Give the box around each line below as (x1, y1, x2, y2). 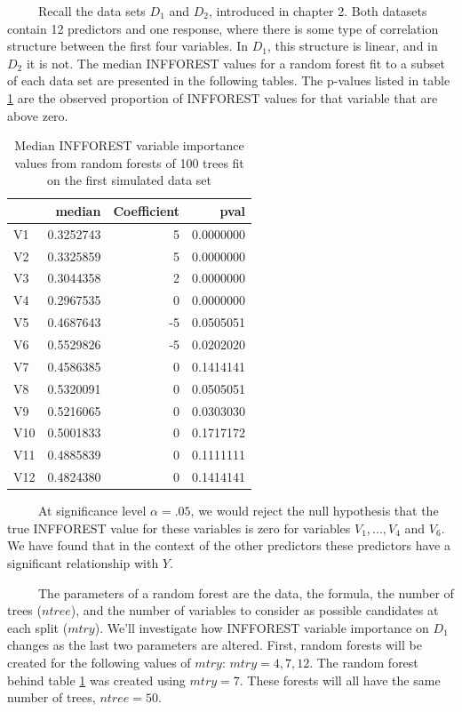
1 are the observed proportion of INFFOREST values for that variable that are (7, 88, 438, 107)
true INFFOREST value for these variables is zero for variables (7, 518, 351, 537)
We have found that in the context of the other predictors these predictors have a (7, 536, 450, 555)
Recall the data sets (37, 2, 146, 20)
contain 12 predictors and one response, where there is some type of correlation (7, 19, 439, 37)
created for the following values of (7, 652, 191, 671)
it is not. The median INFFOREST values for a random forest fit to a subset (26, 53, 445, 72)
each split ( (7, 618, 68, 636)
